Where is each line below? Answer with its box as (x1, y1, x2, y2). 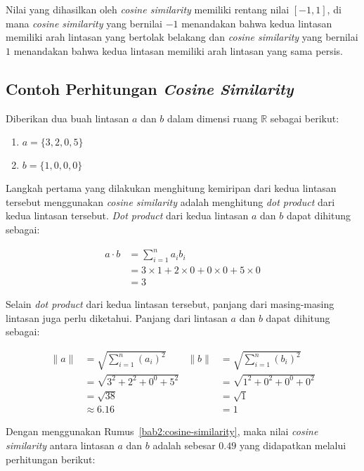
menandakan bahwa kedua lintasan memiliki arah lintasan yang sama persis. (13, 43, 343, 58)
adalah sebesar (152, 438, 216, 453)
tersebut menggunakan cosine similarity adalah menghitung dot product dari (6, 194, 335, 209)
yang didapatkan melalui (239, 438, 346, 453)
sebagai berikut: (270, 110, 339, 125)
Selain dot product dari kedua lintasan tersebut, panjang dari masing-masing (6, 296, 334, 311)
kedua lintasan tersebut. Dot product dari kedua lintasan (6, 208, 249, 223)
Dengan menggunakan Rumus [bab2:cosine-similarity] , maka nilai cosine (6, 424, 318, 439)
